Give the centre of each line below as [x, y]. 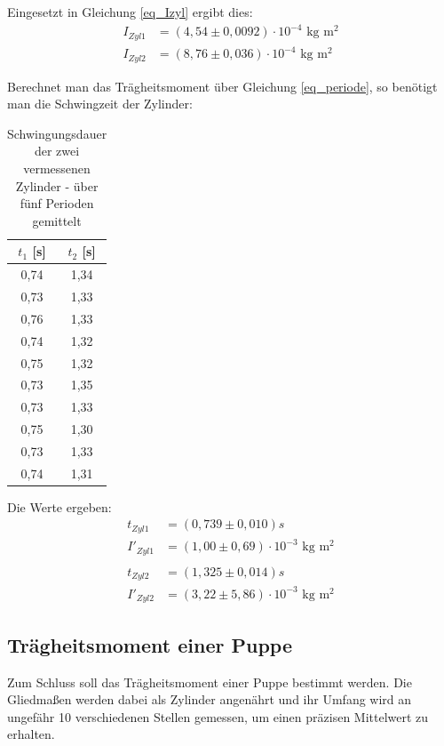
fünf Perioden [57, 203]
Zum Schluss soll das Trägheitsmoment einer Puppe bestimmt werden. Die [210, 682]
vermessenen [57, 168]
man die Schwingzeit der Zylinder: [100, 104]
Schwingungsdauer [57, 133]
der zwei [57, 151]
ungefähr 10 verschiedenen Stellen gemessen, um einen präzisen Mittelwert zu [218, 716]
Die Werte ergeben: [59, 506]
